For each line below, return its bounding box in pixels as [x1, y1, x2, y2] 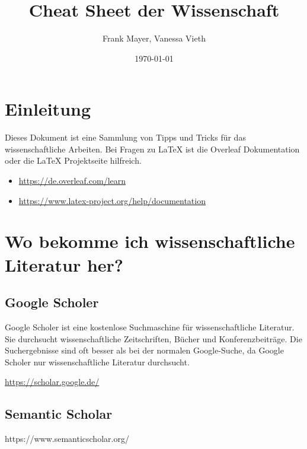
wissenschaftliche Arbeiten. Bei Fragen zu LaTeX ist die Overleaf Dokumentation [5, 142, 300, 155]
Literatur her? [5, 252, 124, 276]
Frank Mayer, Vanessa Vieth [103, 32, 206, 44]
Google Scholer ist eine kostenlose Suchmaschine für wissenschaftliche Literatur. [5, 320, 295, 333]
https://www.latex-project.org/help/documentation [18, 194, 206, 206]
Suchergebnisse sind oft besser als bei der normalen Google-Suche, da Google [5, 344, 284, 356]
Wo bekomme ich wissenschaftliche [5, 229, 295, 253]
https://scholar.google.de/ [5, 375, 100, 388]
